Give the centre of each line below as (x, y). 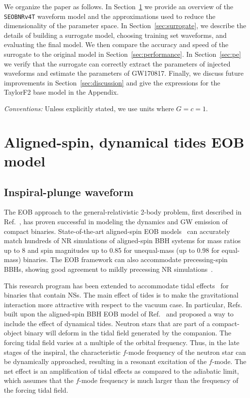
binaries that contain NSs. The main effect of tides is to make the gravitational (121, 295)
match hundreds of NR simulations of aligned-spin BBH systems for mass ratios (122, 240)
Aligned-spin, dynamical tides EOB (124, 141)
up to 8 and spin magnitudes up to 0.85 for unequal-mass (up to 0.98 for (112, 250)
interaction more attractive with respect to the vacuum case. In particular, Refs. (123, 304)
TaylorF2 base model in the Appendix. (61, 92)
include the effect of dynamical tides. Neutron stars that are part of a (107, 323)
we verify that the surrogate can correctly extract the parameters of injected (117, 63)
